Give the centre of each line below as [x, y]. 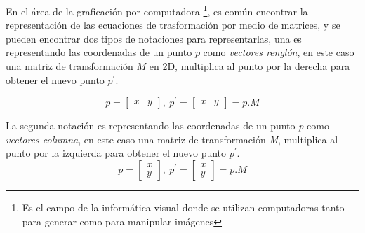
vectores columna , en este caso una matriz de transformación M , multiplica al [172, 139]
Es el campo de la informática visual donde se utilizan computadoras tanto [183, 207]
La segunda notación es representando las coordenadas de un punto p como [167, 126]
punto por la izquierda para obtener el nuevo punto [116, 153]
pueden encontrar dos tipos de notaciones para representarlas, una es [154, 38]
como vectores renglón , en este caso [279, 52]
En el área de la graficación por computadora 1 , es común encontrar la [157, 10]
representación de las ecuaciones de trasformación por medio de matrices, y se [173, 25]
